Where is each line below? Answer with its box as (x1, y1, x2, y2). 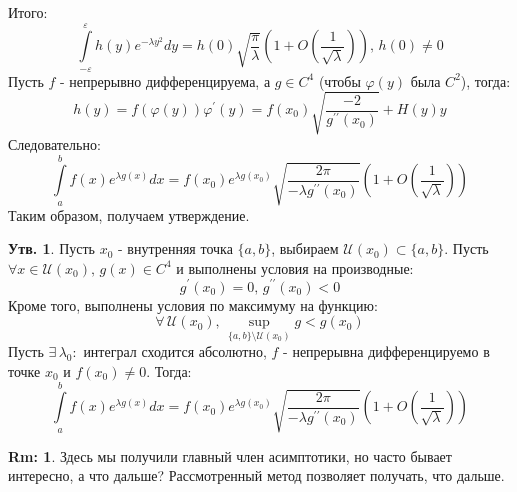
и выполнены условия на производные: (176, 257, 414, 278)
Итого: (8, 2, 48, 22)
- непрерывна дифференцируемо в (283, 341, 490, 362)
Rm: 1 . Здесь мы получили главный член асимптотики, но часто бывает (8, 445, 452, 466)
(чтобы (318, 70, 361, 91)
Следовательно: (8, 133, 101, 154)
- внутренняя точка (118, 238, 233, 259)
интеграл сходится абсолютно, (83, 341, 267, 362)
